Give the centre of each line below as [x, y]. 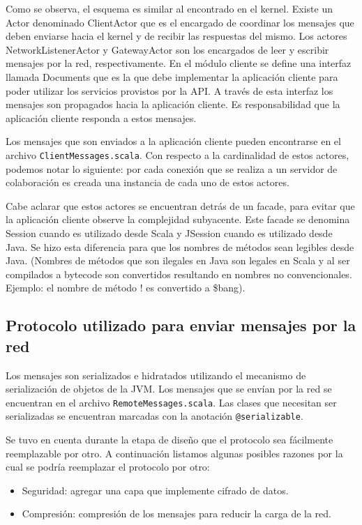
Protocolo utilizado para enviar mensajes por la [181, 325]
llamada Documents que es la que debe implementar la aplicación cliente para [172, 76]
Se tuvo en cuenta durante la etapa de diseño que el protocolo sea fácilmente [169, 440]
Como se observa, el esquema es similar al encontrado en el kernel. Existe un [169, 8]
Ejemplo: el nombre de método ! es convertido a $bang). [126, 288]
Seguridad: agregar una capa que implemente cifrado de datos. [155, 490]
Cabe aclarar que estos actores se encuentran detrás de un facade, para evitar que [180, 205]
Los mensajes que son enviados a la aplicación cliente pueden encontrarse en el [173, 141]
